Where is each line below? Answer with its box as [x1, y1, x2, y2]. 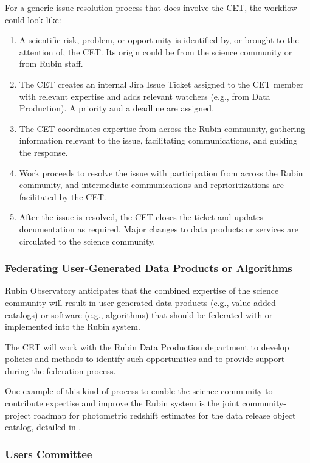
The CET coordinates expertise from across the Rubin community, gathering [19, 122, 306, 134]
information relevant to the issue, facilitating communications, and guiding [19, 134, 298, 147]
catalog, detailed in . [5, 420, 81, 433]
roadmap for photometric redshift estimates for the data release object [33, 408, 296, 421]
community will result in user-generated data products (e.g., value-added [5, 296, 276, 308]
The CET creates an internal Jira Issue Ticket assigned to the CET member [19, 77, 304, 90]
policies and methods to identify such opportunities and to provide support [5, 352, 285, 365]
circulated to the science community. [19, 234, 156, 247]
